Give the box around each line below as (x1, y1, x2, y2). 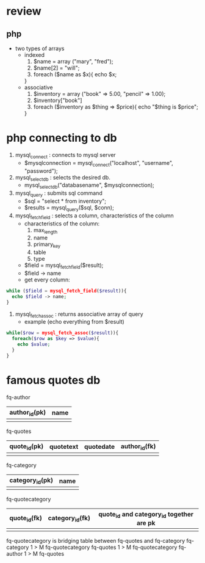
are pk (136, 519, 156, 528)
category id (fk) (48, 514, 90, 523)
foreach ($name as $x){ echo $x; (33, 71, 117, 78)
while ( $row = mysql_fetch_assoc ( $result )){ (6, 330, 119, 336)
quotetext (49, 443, 79, 451)
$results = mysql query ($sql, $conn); (24, 203, 114, 212)
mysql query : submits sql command (15, 189, 103, 198)
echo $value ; (17, 341, 51, 347)
